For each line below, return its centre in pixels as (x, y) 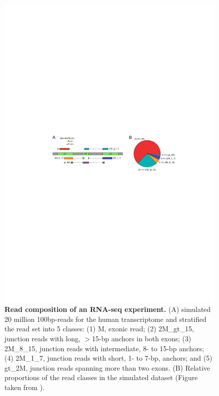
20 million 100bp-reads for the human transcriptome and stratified (106, 319)
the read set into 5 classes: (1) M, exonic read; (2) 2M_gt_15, (99, 329)
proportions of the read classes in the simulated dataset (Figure (101, 377)
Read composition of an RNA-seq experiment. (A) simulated (108, 309)
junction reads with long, (42, 339)
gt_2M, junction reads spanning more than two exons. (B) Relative (108, 367)
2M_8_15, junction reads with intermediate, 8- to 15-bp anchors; (104, 348)
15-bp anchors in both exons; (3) (142, 339)
